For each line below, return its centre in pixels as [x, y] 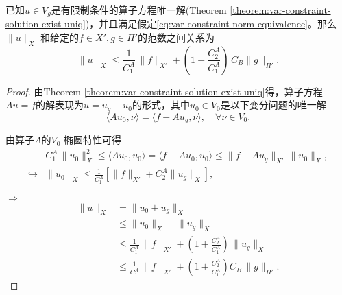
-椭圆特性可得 [91, 140]
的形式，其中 [161, 105]
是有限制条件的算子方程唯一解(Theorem [139, 10]
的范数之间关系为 [176, 37]
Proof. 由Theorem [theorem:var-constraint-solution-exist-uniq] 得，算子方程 [164, 91]
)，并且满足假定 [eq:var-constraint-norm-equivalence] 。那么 [211, 24]
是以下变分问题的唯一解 [273, 105]
